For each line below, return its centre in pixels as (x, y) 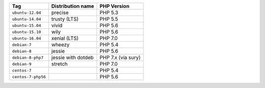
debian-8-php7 (28, 57)
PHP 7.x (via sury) (120, 57)
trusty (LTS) (65, 19)
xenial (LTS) (65, 38)
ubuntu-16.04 (26, 38)
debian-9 (22, 64)
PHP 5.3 (109, 12)
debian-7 (22, 45)
